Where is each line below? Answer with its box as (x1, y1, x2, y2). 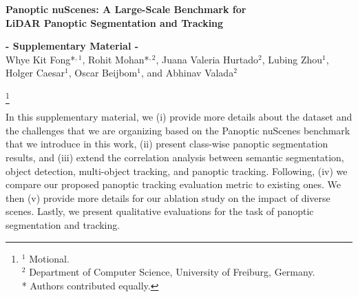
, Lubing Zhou (262, 52, 323, 66)
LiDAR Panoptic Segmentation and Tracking (6, 15, 224, 30)
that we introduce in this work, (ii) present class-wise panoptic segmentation (6, 136, 328, 151)
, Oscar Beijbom (68, 65, 138, 80)
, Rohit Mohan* (82, 52, 149, 66)
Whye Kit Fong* (6, 52, 76, 66)
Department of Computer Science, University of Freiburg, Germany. (29, 265, 315, 279)
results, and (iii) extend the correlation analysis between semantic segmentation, (6, 150, 344, 165)
